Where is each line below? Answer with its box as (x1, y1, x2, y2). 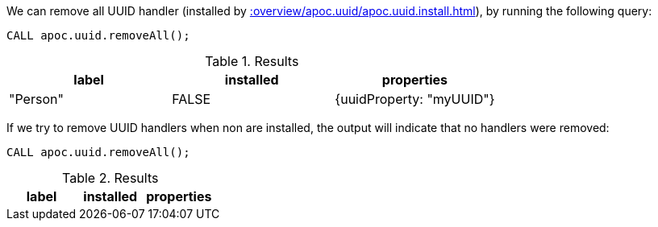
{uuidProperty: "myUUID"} (335, 91, 495, 107)
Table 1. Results (205, 53, 299, 69)
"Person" (9, 91, 64, 107)
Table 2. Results (62, 170, 159, 186)
